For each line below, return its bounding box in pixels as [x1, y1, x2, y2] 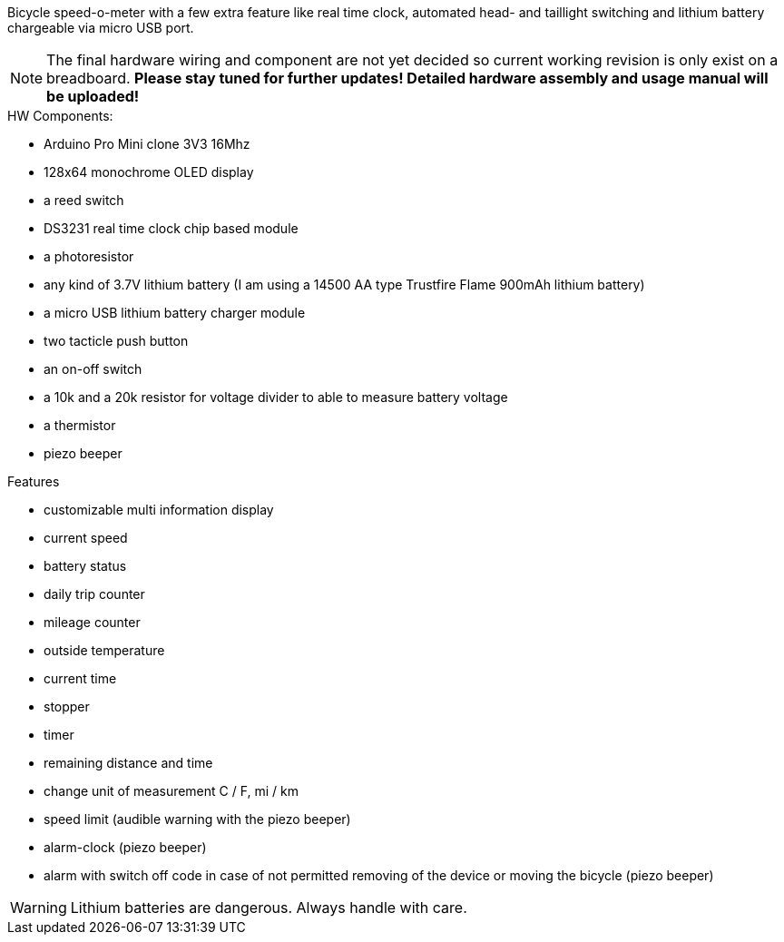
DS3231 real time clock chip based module [44, 221, 299, 236]
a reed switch [44, 192, 124, 208]
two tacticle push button [44, 333, 189, 348]
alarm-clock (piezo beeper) [44, 839, 207, 855]
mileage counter [44, 614, 141, 630]
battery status [44, 558, 127, 574]
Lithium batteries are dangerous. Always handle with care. [70, 898, 467, 917]
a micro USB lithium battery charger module [44, 305, 306, 320]
